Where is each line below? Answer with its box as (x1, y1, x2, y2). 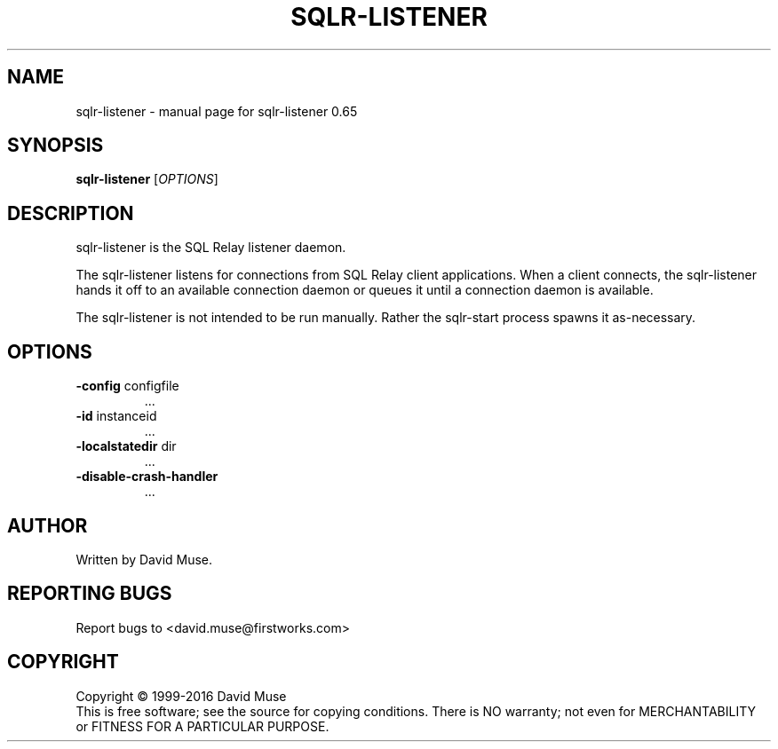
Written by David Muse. (75, 551, 213, 567)
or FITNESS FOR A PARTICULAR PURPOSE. (75, 718, 329, 734)
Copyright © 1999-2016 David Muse (75, 688, 287, 704)
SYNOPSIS (7, 134, 104, 157)
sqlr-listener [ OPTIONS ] (75, 171, 218, 187)
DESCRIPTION (7, 201, 134, 225)
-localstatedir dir (75, 438, 177, 454)
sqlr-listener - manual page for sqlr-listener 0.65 (75, 103, 358, 119)
